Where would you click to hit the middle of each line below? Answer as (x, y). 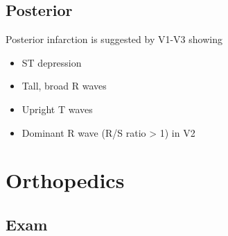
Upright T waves (57, 109)
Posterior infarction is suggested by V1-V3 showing (114, 39)
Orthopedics (65, 180)
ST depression (52, 62)
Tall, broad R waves (64, 86)
